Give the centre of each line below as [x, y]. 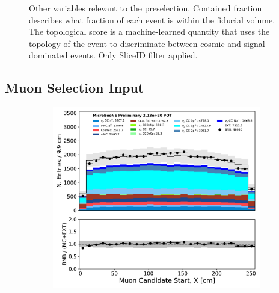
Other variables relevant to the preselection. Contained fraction [146, 8]
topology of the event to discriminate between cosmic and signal [147, 43]
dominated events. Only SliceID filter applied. [113, 55]
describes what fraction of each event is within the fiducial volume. [152, 20]
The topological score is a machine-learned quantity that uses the [149, 32]
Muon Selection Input [75, 88]
